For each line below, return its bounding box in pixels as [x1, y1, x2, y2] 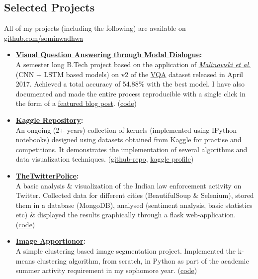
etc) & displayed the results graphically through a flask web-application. [15, 209, 236, 220]
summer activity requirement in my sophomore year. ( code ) [15, 265, 197, 276]
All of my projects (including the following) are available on [4, 23, 186, 33]
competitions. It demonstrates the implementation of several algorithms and [15, 144, 248, 154]
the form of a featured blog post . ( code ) [15, 98, 137, 108]
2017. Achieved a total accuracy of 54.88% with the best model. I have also [15, 79, 245, 89]
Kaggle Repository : [15, 114, 84, 125]
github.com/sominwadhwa [4, 32, 84, 43]
